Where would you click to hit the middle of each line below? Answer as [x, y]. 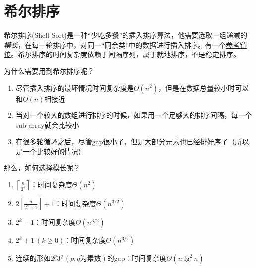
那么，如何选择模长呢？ [42, 168]
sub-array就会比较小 [47, 125]
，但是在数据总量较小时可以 [204, 87]
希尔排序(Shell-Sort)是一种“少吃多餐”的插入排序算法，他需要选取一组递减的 [126, 35]
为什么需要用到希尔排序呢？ [49, 71]
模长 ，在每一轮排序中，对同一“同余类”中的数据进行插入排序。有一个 [115, 44]
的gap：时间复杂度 [137, 258]
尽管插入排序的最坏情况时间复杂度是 [75, 87]
